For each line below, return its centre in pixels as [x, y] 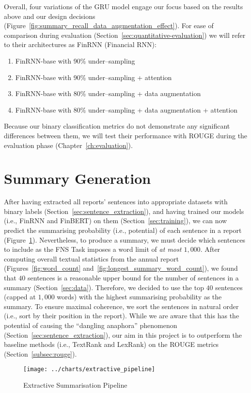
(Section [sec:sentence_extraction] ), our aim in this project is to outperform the [123, 335]
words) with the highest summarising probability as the [139, 297]
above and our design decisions [50, 16]
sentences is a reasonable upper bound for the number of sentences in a [133, 278]
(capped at [20, 297]
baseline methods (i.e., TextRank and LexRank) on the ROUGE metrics [111, 344]
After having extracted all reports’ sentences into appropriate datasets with [116, 202]
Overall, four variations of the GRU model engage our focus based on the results [124, 6]
